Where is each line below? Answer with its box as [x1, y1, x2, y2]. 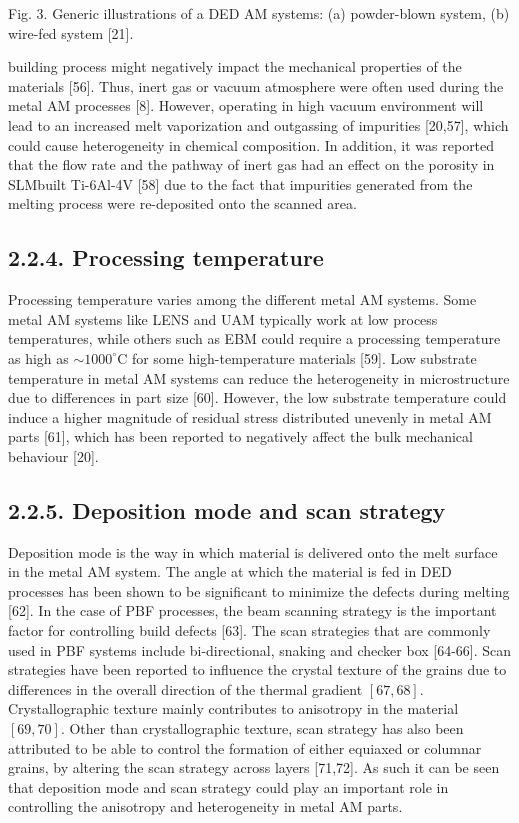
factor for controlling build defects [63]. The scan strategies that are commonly [8, 620, 491, 641]
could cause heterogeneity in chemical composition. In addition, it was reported [8, 134, 495, 155]
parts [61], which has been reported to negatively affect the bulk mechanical [8, 426, 473, 447]
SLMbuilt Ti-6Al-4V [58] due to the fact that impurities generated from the [8, 173, 473, 194]
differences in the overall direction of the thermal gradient [8, 678, 363, 699]
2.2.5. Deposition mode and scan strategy [8, 494, 446, 525]
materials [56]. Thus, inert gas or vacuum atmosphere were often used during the [8, 75, 504, 96]
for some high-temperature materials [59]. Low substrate [131, 347, 477, 368]
